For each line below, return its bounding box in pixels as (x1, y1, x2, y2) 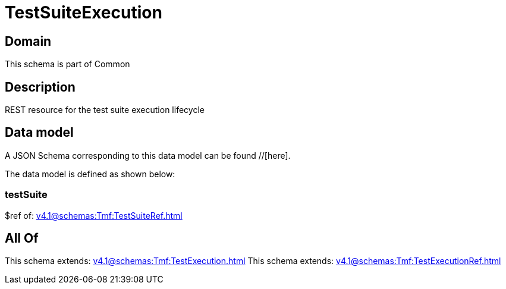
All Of (5, 231, 39, 246)
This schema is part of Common (5, 59, 130, 70)
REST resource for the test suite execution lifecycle (5, 105, 205, 115)
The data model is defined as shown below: (5, 168, 175, 179)
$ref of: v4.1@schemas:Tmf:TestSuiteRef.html (5, 210, 183, 221)
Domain (5, 33, 52, 49)
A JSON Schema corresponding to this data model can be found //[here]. (5, 150, 291, 161)
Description (5, 79, 76, 95)
